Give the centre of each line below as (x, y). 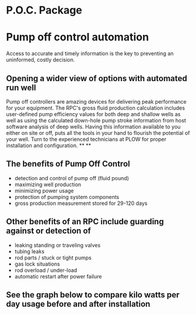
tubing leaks (30, 251)
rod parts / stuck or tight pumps (53, 257)
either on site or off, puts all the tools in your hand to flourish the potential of (98, 132)
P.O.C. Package (44, 10)
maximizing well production (48, 184)
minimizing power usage (44, 190)
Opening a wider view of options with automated (97, 78)
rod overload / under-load (46, 270)
